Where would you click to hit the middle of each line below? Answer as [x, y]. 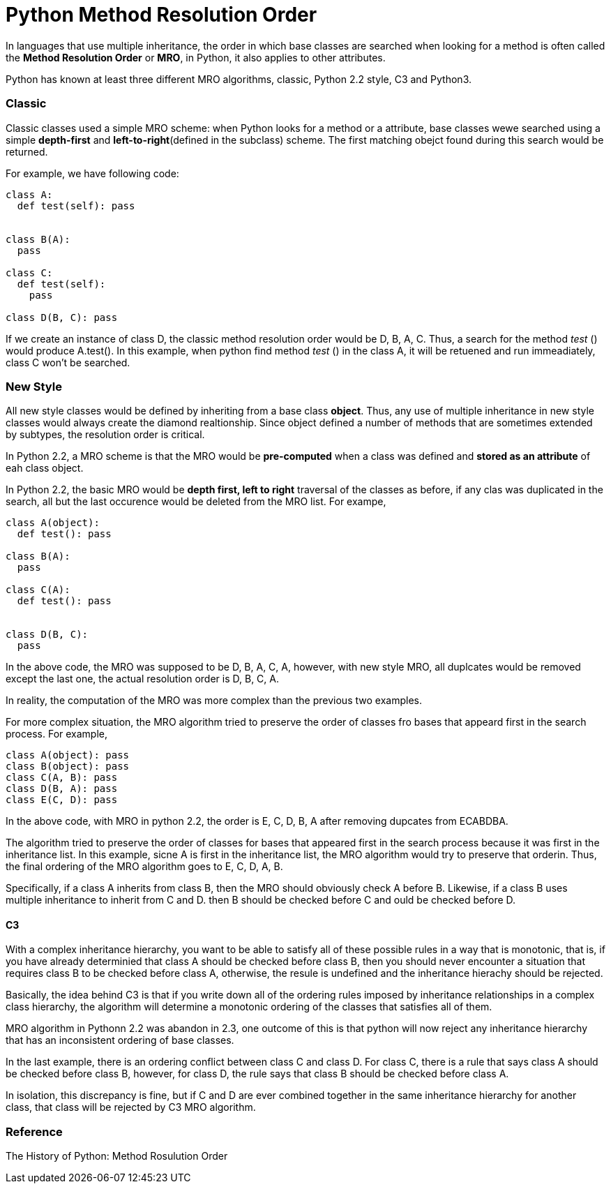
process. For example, [57, 734]
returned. [27, 151]
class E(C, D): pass [62, 800]
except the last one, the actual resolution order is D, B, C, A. [143, 679]
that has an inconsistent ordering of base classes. [120, 1040]
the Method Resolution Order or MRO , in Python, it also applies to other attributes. [196, 57]
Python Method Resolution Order [161, 15]
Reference [34, 1131]
